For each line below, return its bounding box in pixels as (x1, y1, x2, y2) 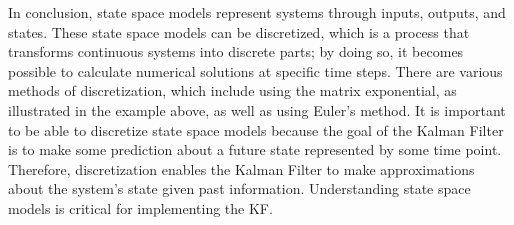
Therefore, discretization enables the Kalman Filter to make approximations (8, 158, 475, 179)
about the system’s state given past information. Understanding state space (8, 178, 471, 199)
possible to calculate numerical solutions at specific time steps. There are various (8, 60, 503, 81)
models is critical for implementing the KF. (8, 197, 273, 218)
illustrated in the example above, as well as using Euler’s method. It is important (8, 99, 506, 120)
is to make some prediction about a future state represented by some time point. (8, 139, 502, 160)
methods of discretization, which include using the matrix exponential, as (8, 80, 457, 101)
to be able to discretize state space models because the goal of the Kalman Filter (8, 119, 504, 140)
